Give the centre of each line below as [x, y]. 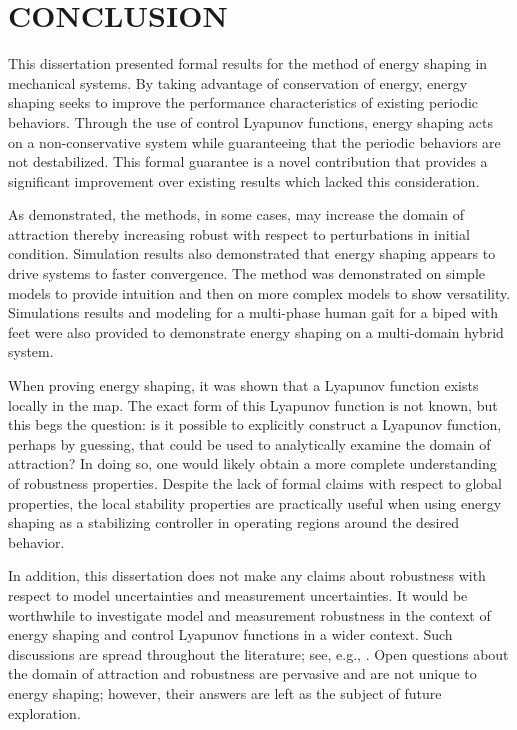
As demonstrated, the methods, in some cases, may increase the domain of [236, 214]
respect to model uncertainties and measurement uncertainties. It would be [238, 594]
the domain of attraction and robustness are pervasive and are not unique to [242, 673]
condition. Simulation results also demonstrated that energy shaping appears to [252, 253]
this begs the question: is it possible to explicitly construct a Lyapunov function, [255, 424]
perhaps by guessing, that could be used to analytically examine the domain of [249, 443]
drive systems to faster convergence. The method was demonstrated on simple [247, 273]
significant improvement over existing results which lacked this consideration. [244, 180]
